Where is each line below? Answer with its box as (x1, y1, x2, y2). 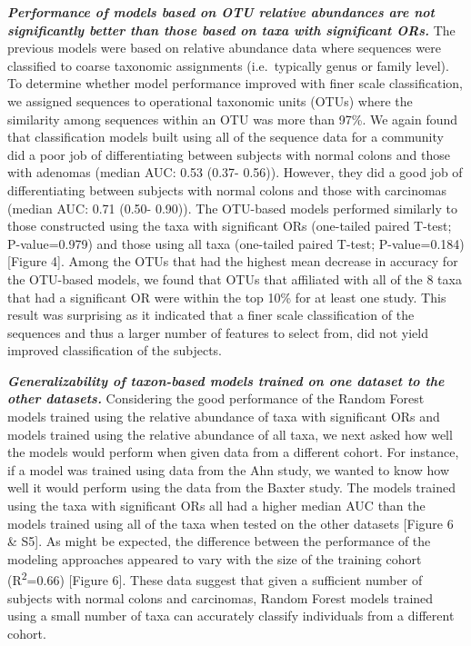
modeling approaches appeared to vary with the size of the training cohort (7, 549, 422, 568)
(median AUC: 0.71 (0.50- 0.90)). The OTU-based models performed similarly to (7, 198, 457, 217)
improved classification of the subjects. (7, 341, 223, 360)
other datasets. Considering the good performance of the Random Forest (7, 389, 425, 408)
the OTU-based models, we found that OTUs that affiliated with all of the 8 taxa (7, 269, 462, 288)
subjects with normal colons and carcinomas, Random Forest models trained (7, 588, 434, 607)
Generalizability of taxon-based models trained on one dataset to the (7, 371, 445, 390)
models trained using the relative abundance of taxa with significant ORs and (7, 407, 440, 426)
